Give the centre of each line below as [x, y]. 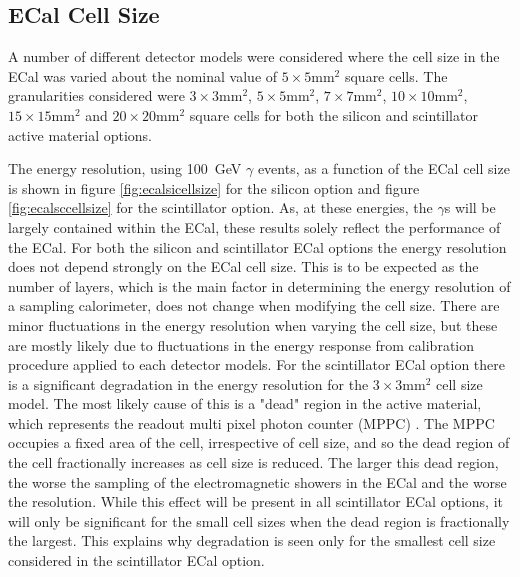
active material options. [80, 134]
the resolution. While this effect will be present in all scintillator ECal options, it [255, 501]
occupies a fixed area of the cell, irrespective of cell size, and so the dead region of [259, 442]
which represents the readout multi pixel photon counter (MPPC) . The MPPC [251, 422]
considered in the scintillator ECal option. [136, 560]
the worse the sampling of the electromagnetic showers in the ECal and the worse [257, 481]
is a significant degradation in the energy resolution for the [188, 383]
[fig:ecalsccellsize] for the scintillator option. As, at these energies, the [220, 207]
